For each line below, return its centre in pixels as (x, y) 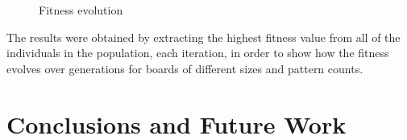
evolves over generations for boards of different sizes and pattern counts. (185, 68)
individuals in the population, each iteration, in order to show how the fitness (198, 53)
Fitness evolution (81, 10)
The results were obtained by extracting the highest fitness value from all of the (203, 37)
